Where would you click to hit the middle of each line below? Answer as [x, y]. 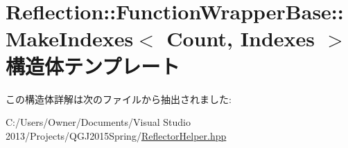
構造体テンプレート [93, 65]
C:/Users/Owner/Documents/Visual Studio [98, 122]
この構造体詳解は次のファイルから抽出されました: [119, 99]
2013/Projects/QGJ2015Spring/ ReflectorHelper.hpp [116, 135]
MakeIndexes [70, 38]
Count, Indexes [241, 38]
